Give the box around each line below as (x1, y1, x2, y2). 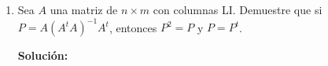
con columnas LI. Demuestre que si (153, 2, 322, 17)
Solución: (17, 47, 68, 64)
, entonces (109, 19, 157, 35)
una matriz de (50, 2, 118, 17)
